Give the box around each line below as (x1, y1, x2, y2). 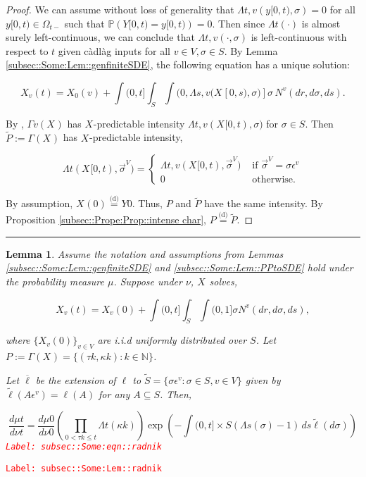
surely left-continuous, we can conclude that (6, 30, 195, 44)
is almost (301, 16, 341, 30)
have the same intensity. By (204, 196, 323, 211)
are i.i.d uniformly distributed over (97, 333, 247, 347)
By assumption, (6, 196, 73, 211)
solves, (209, 273, 237, 288)
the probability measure (6, 273, 104, 288)
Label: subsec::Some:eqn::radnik (6, 442, 162, 452)
